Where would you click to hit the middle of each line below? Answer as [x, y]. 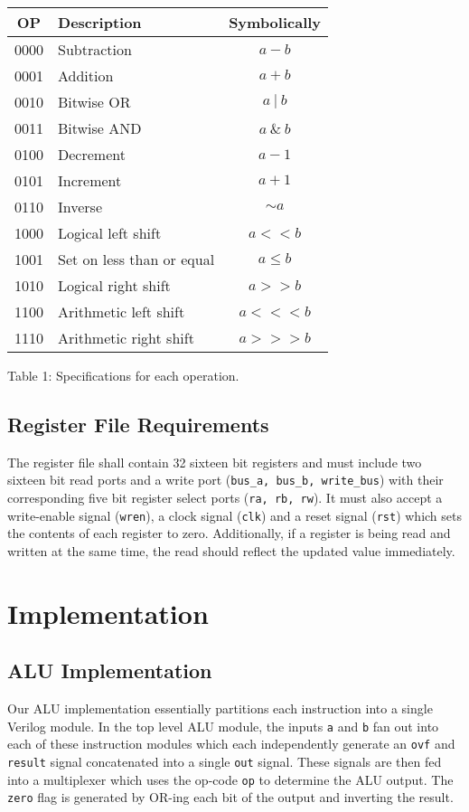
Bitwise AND [100, 128]
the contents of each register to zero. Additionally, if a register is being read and [229, 533]
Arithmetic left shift [122, 312]
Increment [90, 180]
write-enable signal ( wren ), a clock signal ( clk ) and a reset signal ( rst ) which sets [235, 515]
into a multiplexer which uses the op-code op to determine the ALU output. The [230, 779]
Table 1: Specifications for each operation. [123, 375]
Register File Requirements [138, 424]
